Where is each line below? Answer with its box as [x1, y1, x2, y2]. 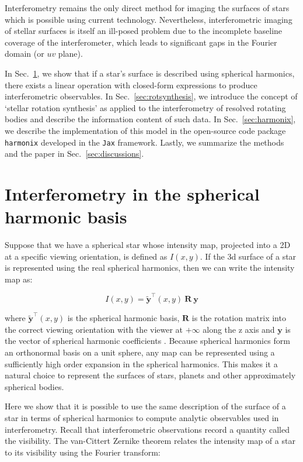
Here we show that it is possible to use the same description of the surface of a [5, 400, 286, 412]
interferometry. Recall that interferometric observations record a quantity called [5, 423, 290, 435]
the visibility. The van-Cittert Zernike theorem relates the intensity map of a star [5, 435, 295, 447]
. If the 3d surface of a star [200, 250, 297, 262]
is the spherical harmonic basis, [67, 312, 180, 324]
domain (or [5, 47, 44, 60]
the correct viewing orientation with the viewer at [5, 323, 183, 335]
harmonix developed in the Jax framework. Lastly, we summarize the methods [5, 136, 284, 148]
